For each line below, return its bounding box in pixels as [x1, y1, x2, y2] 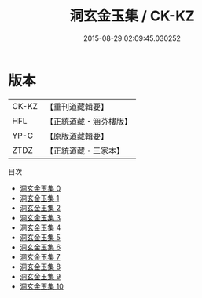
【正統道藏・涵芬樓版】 [45, 115, 132, 126]
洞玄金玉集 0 [19, 184, 61, 193]
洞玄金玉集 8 [19, 262, 61, 271]
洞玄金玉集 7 [19, 252, 61, 261]
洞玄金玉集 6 [19, 242, 61, 252]
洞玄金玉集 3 [19, 213, 61, 222]
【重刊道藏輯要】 [45, 101, 108, 112]
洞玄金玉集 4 [19, 223, 61, 232]
